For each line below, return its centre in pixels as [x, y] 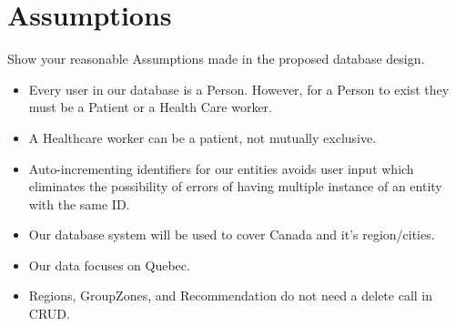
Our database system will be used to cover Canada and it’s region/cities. [232, 234]
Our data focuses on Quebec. [109, 265]
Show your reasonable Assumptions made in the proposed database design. [216, 59]
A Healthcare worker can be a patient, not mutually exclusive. [203, 137]
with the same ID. [79, 204]
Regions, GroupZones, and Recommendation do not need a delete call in [231, 295]
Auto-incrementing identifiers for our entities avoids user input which [221, 168]
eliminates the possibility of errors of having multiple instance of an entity [235, 186]
